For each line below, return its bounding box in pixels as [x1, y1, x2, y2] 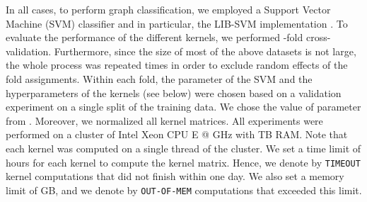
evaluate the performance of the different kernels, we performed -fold [6, 30, 303, 45]
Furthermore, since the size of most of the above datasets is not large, [54, 43, 356, 58]
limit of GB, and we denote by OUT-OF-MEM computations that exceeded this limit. [6, 182, 362, 197]
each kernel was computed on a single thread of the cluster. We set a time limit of [6, 140, 361, 155]
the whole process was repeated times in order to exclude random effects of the [6, 57, 348, 72]
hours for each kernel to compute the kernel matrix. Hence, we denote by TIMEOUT [6, 155, 361, 169]
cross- [305, 30, 331, 45]
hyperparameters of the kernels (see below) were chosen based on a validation [6, 85, 342, 100]
